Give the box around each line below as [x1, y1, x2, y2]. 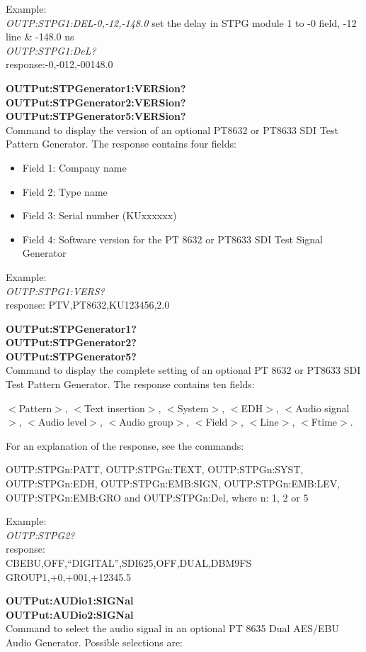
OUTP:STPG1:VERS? [6, 283, 105, 298]
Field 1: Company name [22, 160, 127, 175]
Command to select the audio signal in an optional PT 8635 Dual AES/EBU [6, 621, 339, 636]
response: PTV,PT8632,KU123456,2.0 [6, 297, 170, 312]
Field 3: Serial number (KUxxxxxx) [22, 208, 177, 223]
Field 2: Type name [22, 184, 108, 199]
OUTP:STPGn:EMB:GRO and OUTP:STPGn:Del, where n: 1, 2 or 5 [6, 490, 309, 504]
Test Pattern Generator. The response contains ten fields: [6, 377, 255, 392]
